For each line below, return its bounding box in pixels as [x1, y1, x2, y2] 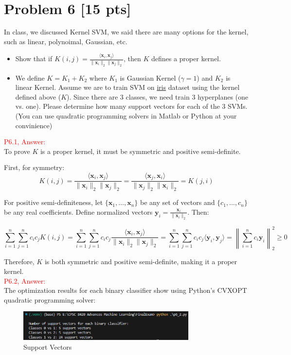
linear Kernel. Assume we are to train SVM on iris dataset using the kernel [15, 82, 240, 92]
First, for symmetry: [4, 162, 65, 172]
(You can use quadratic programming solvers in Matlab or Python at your [15, 110, 237, 120]
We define [15, 72, 45, 83]
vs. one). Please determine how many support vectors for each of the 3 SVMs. [15, 101, 248, 111]
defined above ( [15, 91, 61, 101]
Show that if [15, 53, 53, 64]
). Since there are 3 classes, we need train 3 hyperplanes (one [67, 91, 249, 101]
